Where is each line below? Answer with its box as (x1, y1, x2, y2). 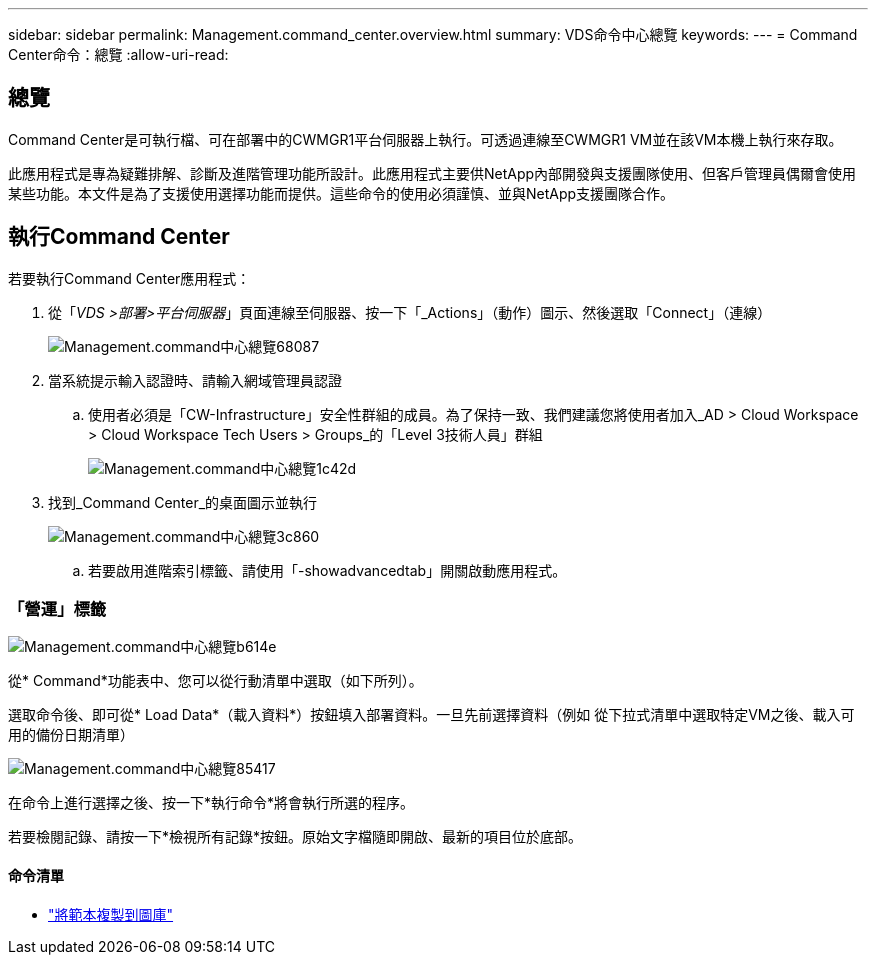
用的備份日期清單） (8, 726, 134, 744)
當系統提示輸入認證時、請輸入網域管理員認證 (48, 371, 342, 389)
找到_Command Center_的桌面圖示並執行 (48, 493, 318, 511)
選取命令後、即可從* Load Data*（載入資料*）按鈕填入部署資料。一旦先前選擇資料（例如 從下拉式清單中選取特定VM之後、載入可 (8, 706, 855, 724)
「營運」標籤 (8, 599, 107, 620)
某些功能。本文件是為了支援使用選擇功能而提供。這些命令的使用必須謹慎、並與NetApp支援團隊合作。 (8, 184, 675, 202)
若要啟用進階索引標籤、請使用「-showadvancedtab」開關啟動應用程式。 (88, 561, 567, 579)
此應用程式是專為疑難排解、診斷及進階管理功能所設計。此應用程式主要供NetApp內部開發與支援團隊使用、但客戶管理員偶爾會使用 (8, 164, 857, 182)
